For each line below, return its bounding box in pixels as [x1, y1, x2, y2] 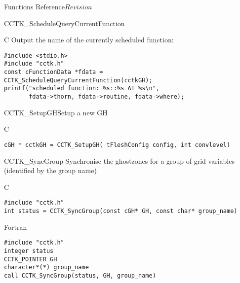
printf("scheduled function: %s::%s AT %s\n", [4, 85, 160, 92]
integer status [4, 247, 54, 254]
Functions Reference [4, 1, 65, 11]
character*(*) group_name [4, 264, 89, 271]
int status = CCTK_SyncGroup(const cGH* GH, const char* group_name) [4, 208, 238, 214]
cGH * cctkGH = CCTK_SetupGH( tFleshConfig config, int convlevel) [4, 141, 231, 148]
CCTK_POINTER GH [4, 255, 57, 263]
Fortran [4, 221, 27, 232]
